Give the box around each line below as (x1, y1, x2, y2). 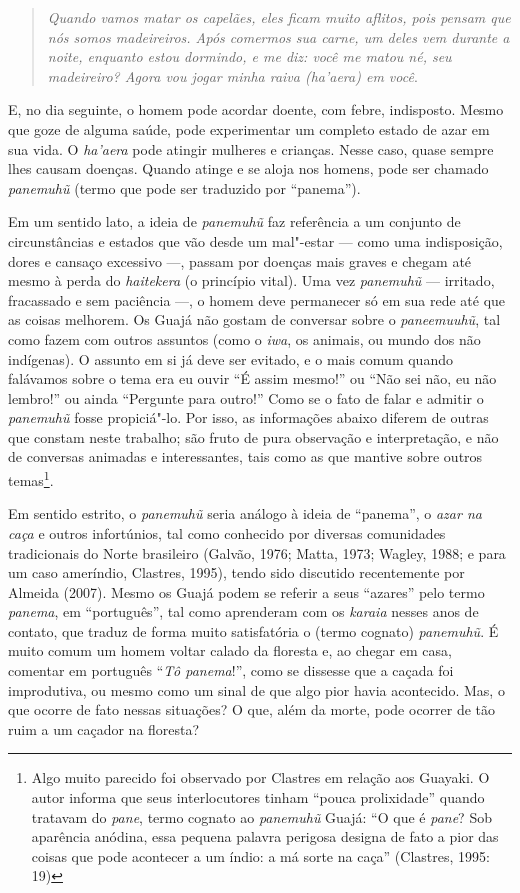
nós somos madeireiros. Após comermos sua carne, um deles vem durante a (47, 26, 510, 47)
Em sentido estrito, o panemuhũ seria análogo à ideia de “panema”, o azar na (8, 503, 482, 524)
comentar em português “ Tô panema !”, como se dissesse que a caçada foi (8, 660, 454, 681)
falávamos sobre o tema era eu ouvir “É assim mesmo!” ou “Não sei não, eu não (8, 368, 497, 389)
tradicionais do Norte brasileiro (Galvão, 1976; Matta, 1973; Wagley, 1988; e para (8, 542, 506, 563)
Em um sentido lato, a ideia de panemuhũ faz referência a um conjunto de (8, 211, 461, 232)
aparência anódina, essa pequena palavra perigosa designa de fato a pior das (31, 826, 499, 847)
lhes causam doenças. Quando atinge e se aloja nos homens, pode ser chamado (8, 158, 489, 179)
